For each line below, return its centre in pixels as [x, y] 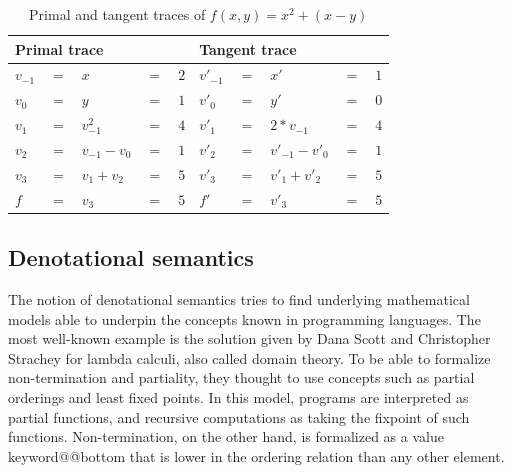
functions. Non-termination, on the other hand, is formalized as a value [226, 436]
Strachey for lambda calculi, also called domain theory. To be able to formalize [249, 357]
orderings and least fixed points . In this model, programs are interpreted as [238, 396]
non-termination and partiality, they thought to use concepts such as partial [241, 377]
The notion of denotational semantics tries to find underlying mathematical [239, 298]
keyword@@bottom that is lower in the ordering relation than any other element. [256, 455]
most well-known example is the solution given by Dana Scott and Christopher [249, 338]
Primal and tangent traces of [117, 14]
